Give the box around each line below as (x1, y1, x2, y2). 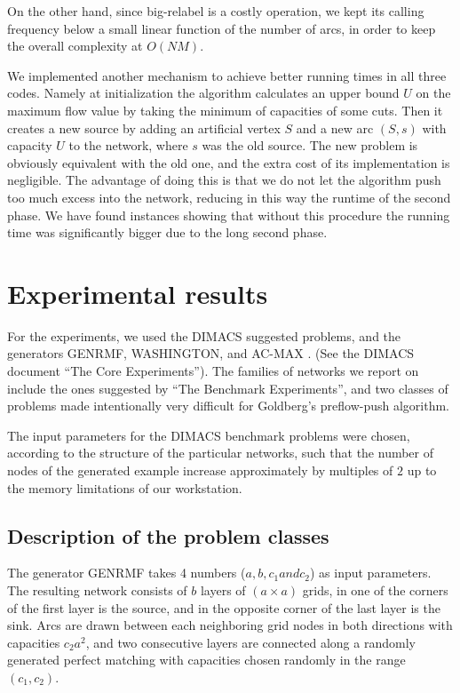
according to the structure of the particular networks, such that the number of (7, 443, 434, 462)
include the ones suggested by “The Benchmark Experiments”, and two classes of (7, 378, 448, 397)
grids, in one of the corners (302, 580, 448, 599)
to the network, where (68, 136, 188, 155)
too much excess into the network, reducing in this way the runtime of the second (7, 187, 451, 206)
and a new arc (296, 118, 374, 137)
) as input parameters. (309, 563, 432, 582)
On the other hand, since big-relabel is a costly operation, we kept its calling (7, 2, 424, 20)
